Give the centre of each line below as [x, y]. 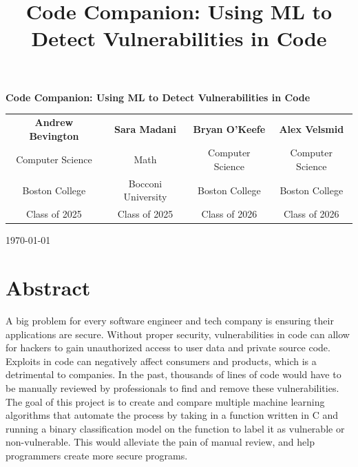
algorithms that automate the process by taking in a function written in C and [172, 415]
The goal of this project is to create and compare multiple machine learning [165, 401]
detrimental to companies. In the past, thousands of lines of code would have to [173, 374]
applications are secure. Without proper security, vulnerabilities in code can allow [178, 334]
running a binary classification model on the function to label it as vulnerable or [175, 428]
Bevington [54, 135]
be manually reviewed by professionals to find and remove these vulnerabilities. [172, 388]
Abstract [48, 288]
